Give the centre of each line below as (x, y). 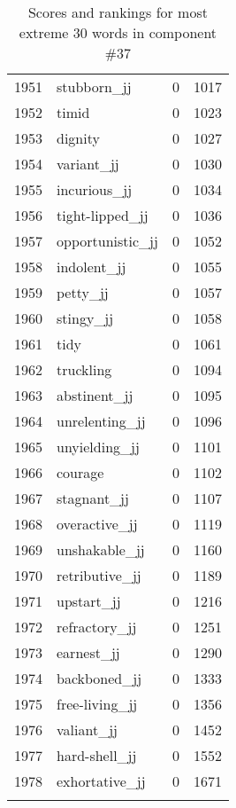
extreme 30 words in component (118, 32)
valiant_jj (87, 730)
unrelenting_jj (101, 421)
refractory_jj (97, 627)
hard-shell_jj (97, 755)
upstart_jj (89, 601)
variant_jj (88, 164)
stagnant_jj (93, 498)
